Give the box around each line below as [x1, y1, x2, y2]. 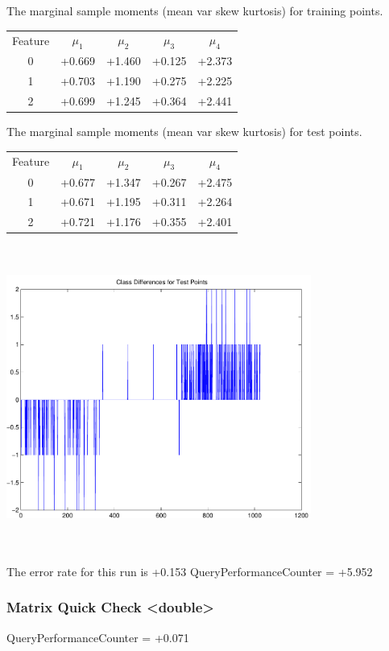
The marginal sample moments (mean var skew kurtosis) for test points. [6, 123, 362, 140]
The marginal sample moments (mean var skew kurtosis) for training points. [6, 2, 383, 19]
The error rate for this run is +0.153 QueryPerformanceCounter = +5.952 [6, 562, 373, 579]
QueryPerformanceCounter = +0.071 [6, 628, 189, 645]
